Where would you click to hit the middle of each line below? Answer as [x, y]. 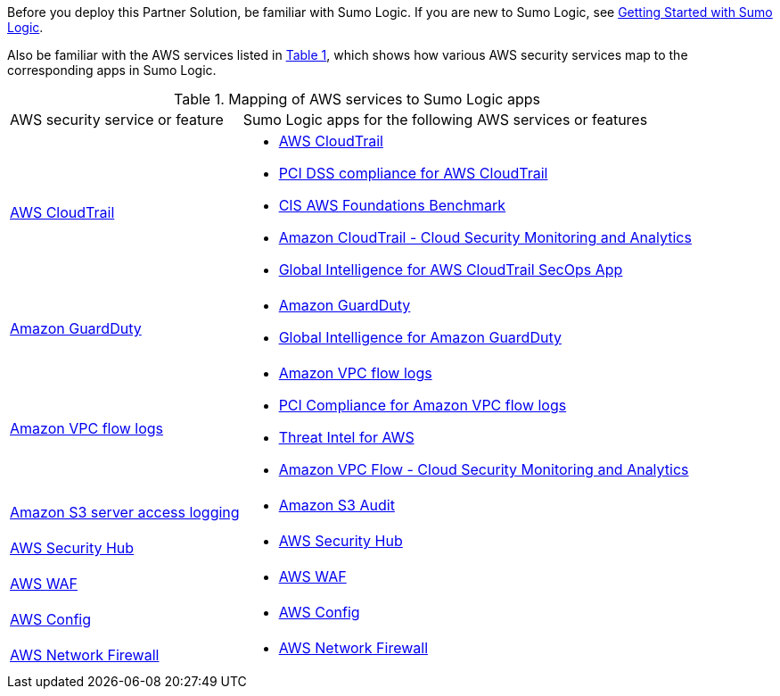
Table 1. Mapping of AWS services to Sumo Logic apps [357, 99]
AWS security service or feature [117, 120]
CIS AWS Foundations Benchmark [392, 205]
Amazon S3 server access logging [125, 512]
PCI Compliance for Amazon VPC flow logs [423, 405]
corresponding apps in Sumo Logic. [112, 70]
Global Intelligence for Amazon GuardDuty [420, 337]
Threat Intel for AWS [346, 437]
